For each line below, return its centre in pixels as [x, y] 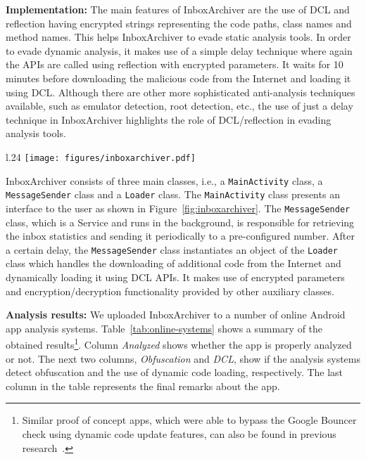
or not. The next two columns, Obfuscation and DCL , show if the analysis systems [183, 358]
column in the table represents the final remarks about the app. [143, 386]
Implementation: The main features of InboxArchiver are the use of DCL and [178, 9]
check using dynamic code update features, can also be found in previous [179, 434]
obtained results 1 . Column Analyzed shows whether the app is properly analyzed [179, 344]
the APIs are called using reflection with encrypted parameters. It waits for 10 [175, 64]
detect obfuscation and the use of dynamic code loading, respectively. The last [175, 372]
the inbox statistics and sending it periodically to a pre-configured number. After [180, 236]
